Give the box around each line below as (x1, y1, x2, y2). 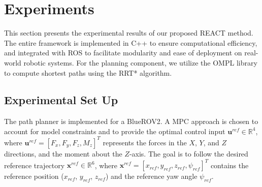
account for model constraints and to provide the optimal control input (4, 126, 225, 136)
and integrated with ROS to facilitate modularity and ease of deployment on (4, 47, 242, 58)
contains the (210, 160, 249, 170)
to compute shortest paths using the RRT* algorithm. (4, 67, 172, 78)
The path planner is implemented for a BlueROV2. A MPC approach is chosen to (4, 116, 258, 127)
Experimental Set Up (4, 92, 118, 108)
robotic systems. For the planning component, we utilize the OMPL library (23, 57, 257, 68)
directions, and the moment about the (4, 148, 122, 159)
